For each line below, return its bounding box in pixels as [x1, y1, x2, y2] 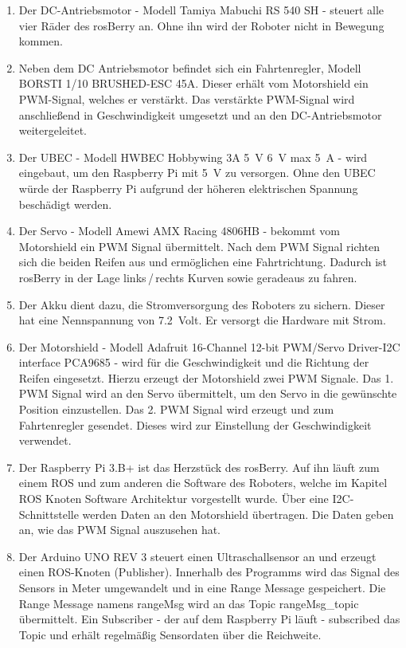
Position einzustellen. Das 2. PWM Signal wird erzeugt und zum [18, 401, 334, 418]
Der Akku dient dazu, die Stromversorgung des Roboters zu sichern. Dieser [18, 296, 385, 312]
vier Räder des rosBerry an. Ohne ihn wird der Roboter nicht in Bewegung [18, 17, 385, 33]
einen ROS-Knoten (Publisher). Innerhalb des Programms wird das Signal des [18, 564, 400, 580]
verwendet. [18, 432, 72, 449]
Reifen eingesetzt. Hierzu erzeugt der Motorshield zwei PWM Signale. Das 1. [18, 369, 394, 386]
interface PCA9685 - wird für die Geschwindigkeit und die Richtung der [18, 354, 369, 371]
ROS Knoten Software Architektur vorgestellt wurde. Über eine [18, 490, 329, 507]
